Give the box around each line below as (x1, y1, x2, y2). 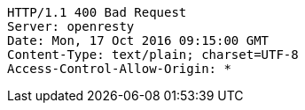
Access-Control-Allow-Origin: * (7, 62, 231, 76)
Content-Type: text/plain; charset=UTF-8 (7, 48, 299, 62)
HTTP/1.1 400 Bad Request (7, 5, 187, 19)
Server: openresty (7, 19, 135, 33)
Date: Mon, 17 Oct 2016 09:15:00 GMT (7, 33, 270, 48)
